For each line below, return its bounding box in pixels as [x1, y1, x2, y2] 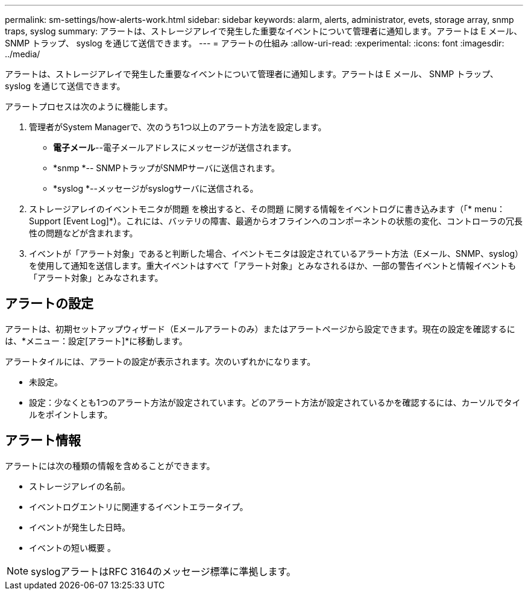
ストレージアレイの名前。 [29, 480, 130, 491]
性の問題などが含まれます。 [29, 228, 138, 238]
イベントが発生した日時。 [29, 521, 130, 532]
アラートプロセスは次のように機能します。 [5, 101, 173, 112]
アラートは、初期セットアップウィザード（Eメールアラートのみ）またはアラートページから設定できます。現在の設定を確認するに [5, 323, 515, 334]
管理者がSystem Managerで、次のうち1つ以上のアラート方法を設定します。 [29, 122, 327, 132]
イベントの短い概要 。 [29, 542, 116, 553]
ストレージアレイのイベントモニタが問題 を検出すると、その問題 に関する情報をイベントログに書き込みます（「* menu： [29, 204, 505, 214]
